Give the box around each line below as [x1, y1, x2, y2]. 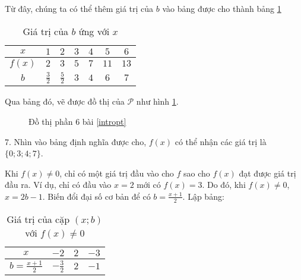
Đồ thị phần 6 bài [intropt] [28, 115, 126, 127]
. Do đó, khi [202, 178, 246, 191]
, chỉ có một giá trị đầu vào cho [59, 166, 174, 179]
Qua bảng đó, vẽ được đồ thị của [5, 95, 125, 108]
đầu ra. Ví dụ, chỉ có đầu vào [5, 178, 112, 191]
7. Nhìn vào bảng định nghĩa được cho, [5, 135, 147, 147]
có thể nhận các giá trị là [175, 135, 267, 147]
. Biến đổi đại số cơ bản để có [42, 190, 151, 202]
